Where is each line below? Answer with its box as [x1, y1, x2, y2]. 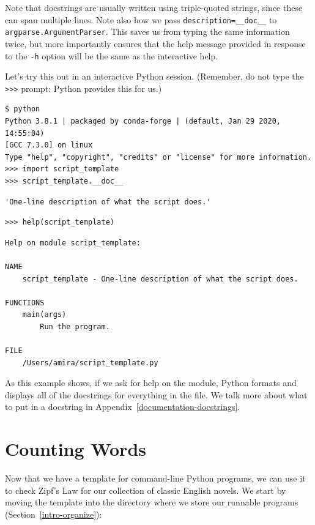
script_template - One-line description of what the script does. [22, 274, 298, 283]
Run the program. [40, 322, 110, 331]
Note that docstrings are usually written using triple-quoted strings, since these [5, 1, 303, 13]
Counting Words [5, 436, 147, 461]
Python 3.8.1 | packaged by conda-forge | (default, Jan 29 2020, [5, 117, 281, 125]
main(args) [22, 310, 67, 319]
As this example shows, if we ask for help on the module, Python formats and [5, 376, 297, 389]
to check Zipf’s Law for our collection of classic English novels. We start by [5, 483, 286, 496]
